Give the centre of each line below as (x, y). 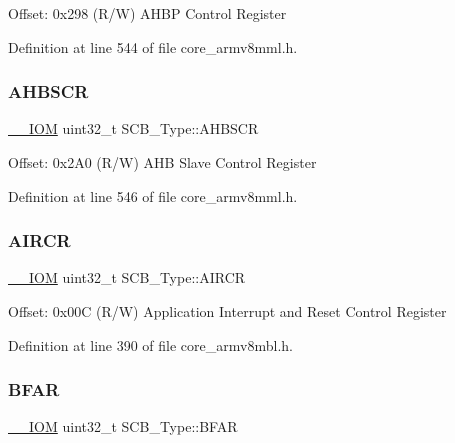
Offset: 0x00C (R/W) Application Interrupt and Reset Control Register (227, 311)
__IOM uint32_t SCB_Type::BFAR (123, 426)
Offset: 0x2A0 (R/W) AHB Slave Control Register (162, 162)
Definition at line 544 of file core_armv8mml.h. (153, 46)
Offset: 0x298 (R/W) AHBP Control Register (147, 13)
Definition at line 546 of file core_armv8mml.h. (153, 195)
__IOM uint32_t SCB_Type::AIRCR (127, 277)
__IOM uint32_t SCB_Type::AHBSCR (133, 128)
